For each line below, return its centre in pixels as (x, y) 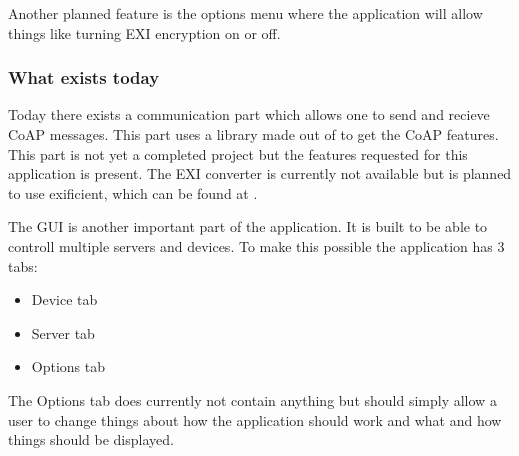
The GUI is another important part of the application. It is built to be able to (248, 226)
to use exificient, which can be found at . (133, 192)
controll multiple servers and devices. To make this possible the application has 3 (256, 245)
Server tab (63, 332)
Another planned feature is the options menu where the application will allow (245, 13)
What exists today (84, 77)
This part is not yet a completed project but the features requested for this (238, 153)
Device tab (64, 299)
